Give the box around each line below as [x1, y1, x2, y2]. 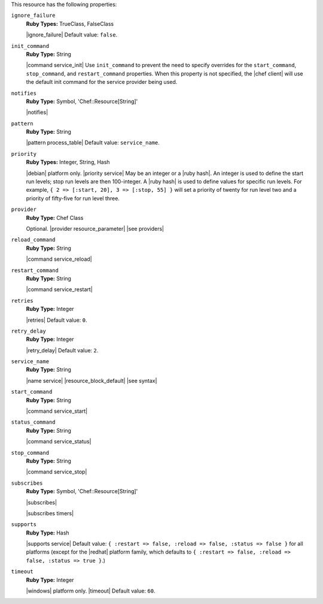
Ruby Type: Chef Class [26, 214, 84, 221]
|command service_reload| [26, 255, 92, 263]
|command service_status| [26, 438, 92, 445]
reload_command [11, 237, 56, 243]
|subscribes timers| [26, 509, 74, 517]
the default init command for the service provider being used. [26, 78, 178, 86]
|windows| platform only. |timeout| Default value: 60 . [26, 587, 156, 594]
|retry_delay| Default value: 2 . [26, 346, 99, 354]
